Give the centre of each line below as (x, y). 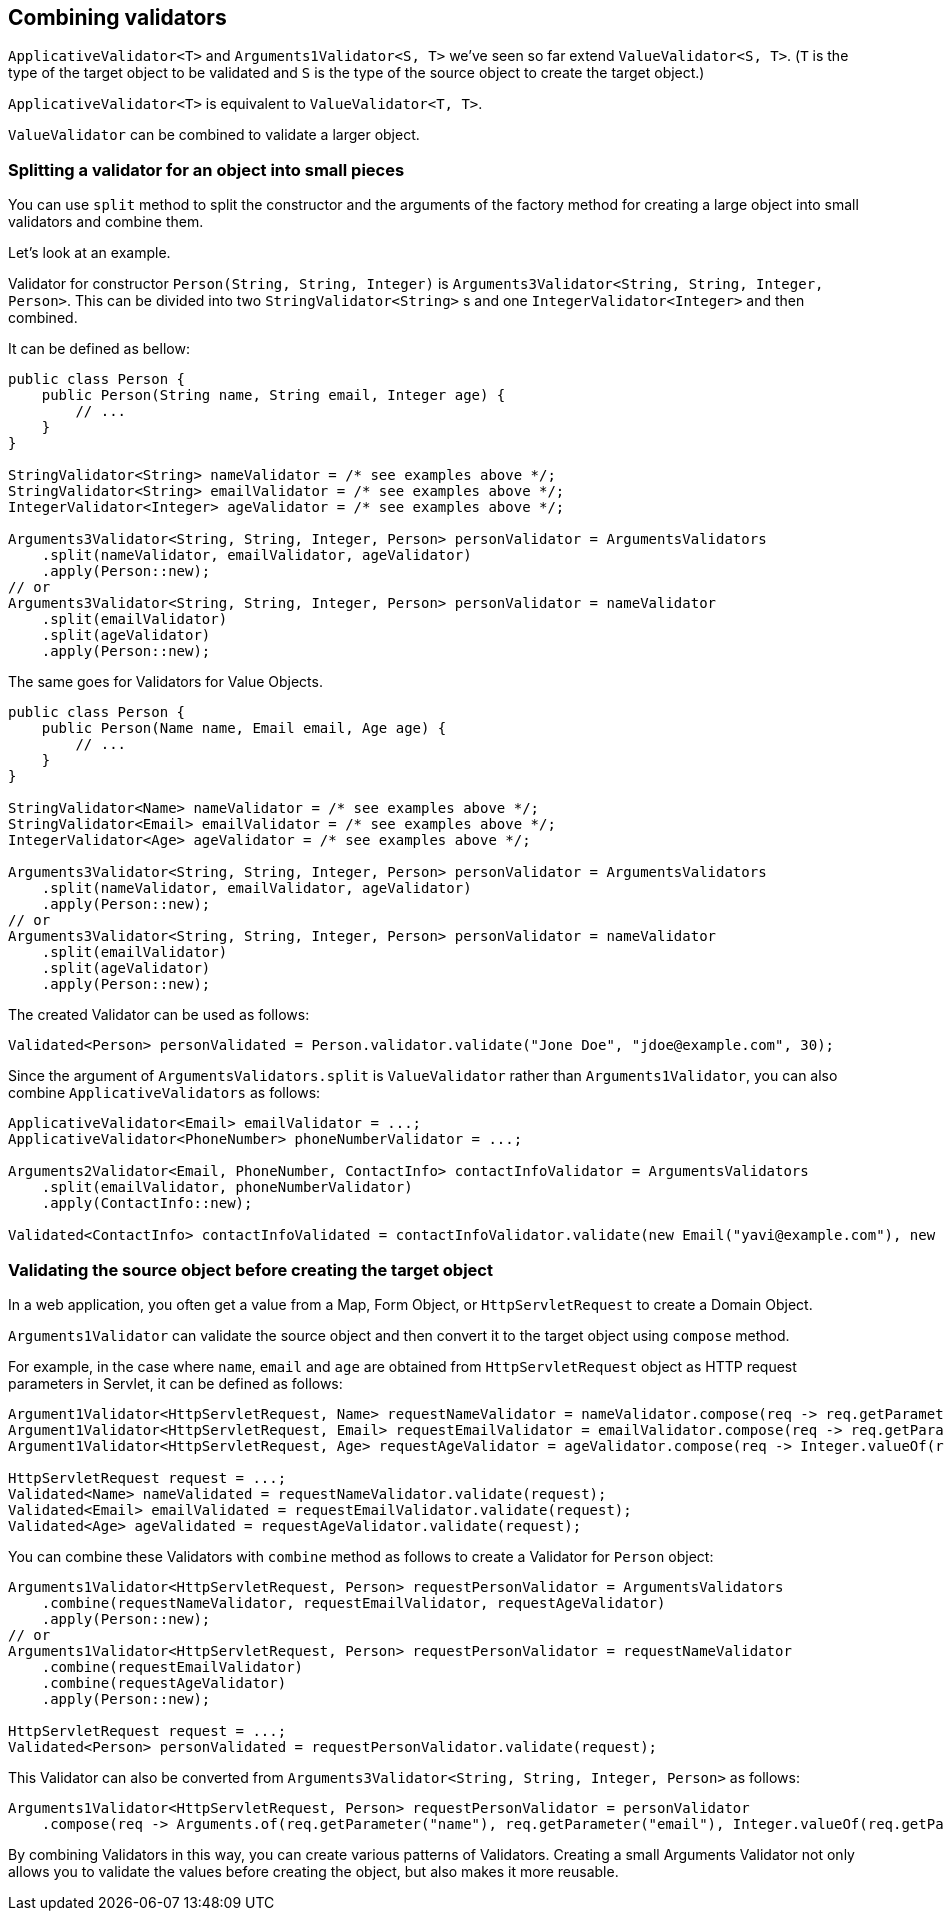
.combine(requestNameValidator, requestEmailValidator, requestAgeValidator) (353, 1602)
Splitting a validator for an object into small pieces (206, 169)
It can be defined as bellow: (99, 349)
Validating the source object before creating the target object (250, 1269)
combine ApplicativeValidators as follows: (164, 1093)
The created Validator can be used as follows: (159, 1015)
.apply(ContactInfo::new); (147, 1203)
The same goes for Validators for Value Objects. (165, 682)
